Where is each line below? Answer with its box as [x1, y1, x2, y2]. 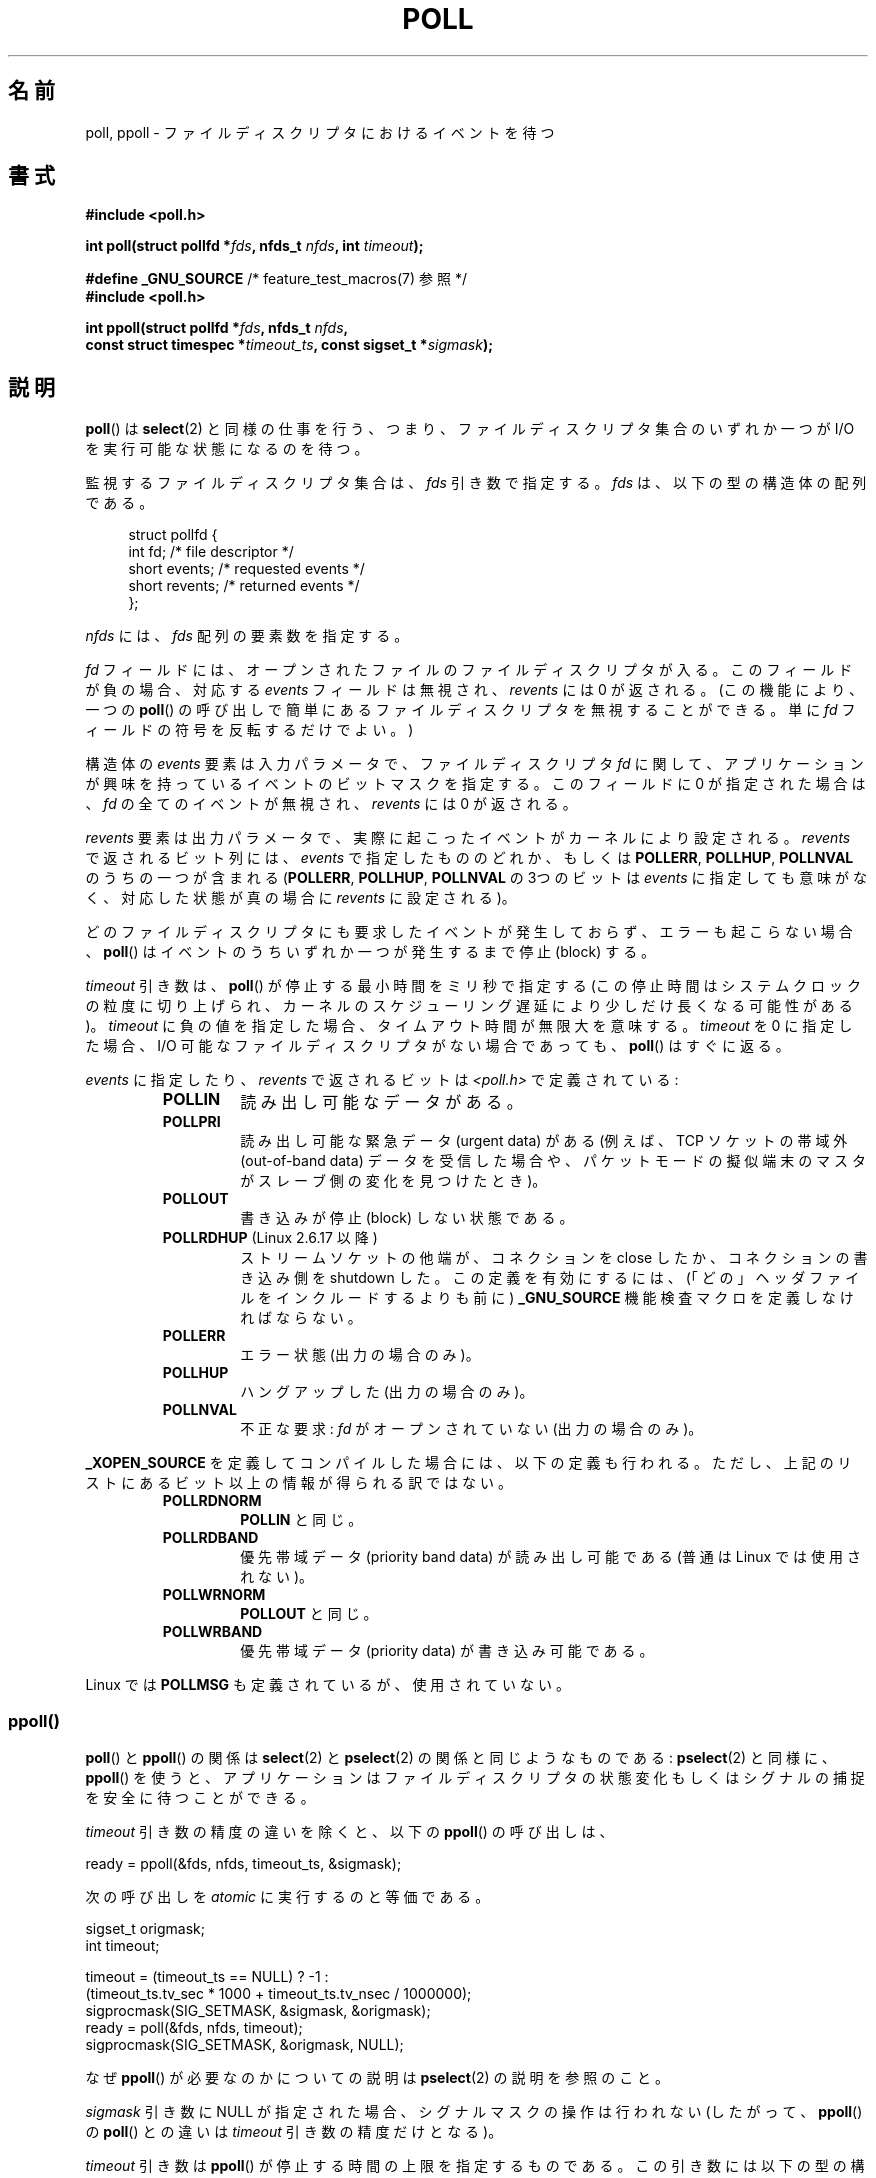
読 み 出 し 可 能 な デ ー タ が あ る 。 [240, 1092, 523, 1113]
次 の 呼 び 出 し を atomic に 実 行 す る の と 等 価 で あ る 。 [85, 1888, 490, 1906]
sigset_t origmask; [85, 1920, 205, 1938]
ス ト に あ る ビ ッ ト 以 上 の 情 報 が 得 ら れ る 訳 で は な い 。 [85, 1474, 512, 1492]
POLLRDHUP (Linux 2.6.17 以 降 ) [162, 1229, 378, 1247]
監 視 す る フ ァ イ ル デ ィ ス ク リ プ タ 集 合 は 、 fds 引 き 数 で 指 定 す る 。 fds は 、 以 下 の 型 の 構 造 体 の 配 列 [85, 474, 867, 492]
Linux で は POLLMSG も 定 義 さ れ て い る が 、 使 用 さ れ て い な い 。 [85, 1676, 570, 1694]
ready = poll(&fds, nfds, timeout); [85, 2019, 303, 2037]
